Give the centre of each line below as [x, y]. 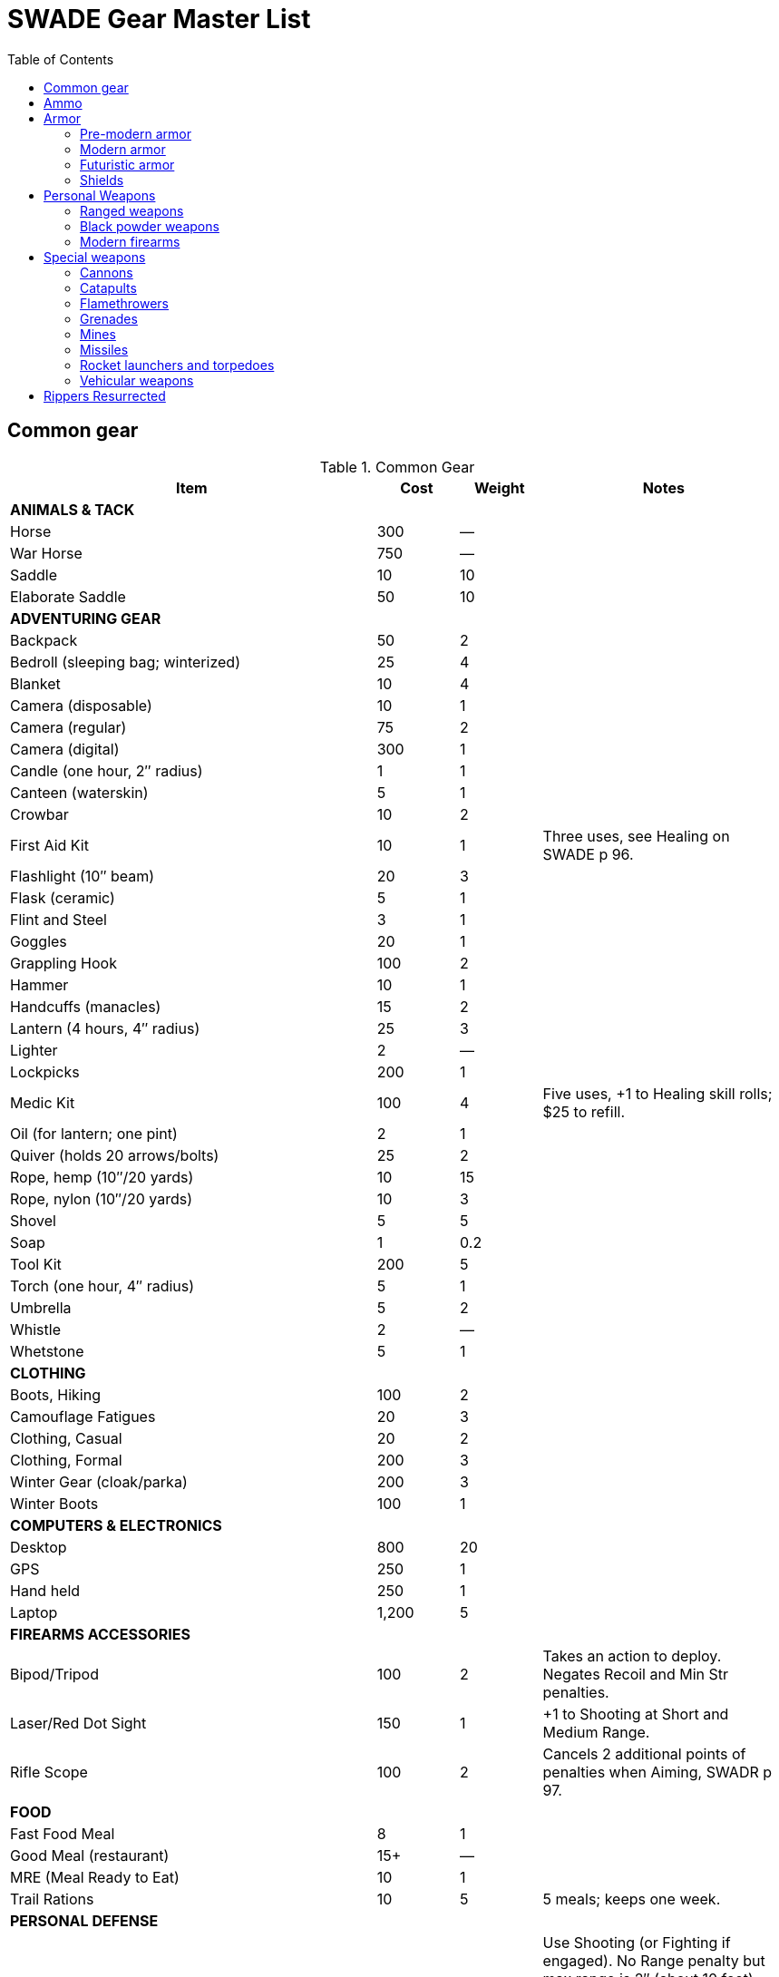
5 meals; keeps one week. [632, 1899]
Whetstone [47, 1351]
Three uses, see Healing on [636, 836]
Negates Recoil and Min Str [636, 1674]
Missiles [104, 349]
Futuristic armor [127, 164]
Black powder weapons [150, 226]
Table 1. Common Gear [397, 467]
